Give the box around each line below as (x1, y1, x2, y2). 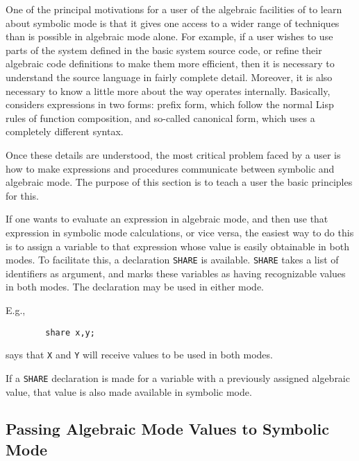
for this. (6, 188, 39, 202)
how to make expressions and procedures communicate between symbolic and (6, 161, 335, 175)
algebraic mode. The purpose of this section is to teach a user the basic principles (6, 175, 353, 189)
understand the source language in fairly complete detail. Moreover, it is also (6, 69, 333, 84)
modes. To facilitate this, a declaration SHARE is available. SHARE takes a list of (6, 252, 339, 267)
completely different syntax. (6, 124, 124, 139)
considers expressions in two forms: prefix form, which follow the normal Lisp (6, 97, 334, 112)
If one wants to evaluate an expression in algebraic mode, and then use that (6, 211, 328, 226)
